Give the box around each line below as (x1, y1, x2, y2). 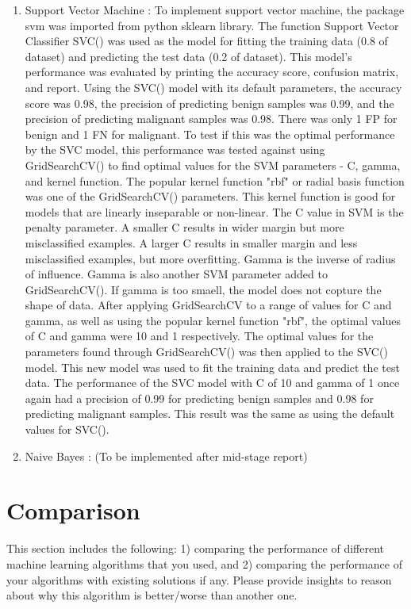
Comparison (6, 494, 140, 527)
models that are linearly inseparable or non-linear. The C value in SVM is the (25, 203, 404, 220)
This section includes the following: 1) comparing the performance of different (6, 540, 384, 557)
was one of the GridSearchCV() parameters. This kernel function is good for (25, 188, 396, 205)
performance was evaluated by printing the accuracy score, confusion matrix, (25, 63, 399, 80)
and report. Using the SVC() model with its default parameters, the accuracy (25, 79, 402, 95)
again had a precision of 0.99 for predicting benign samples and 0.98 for (25, 389, 374, 406)
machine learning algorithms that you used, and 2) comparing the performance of (6, 555, 402, 572)
